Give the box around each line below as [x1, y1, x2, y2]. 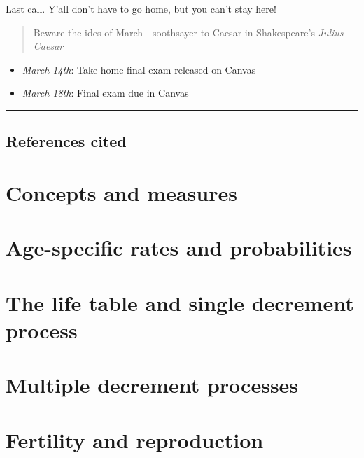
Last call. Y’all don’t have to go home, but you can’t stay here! [6, 1, 276, 15]
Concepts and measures [6, 178, 237, 207]
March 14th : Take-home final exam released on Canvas [22, 62, 256, 76]
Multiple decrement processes [6, 370, 299, 399]
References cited [6, 130, 127, 152]
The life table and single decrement [6, 288, 354, 317]
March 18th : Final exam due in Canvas [22, 85, 189, 100]
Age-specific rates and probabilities [6, 233, 352, 262]
